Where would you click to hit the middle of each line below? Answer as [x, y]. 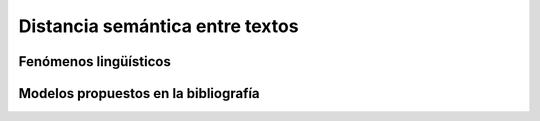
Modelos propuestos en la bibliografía [139, 93]
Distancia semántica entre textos [158, 26]
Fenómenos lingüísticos [95, 61]
